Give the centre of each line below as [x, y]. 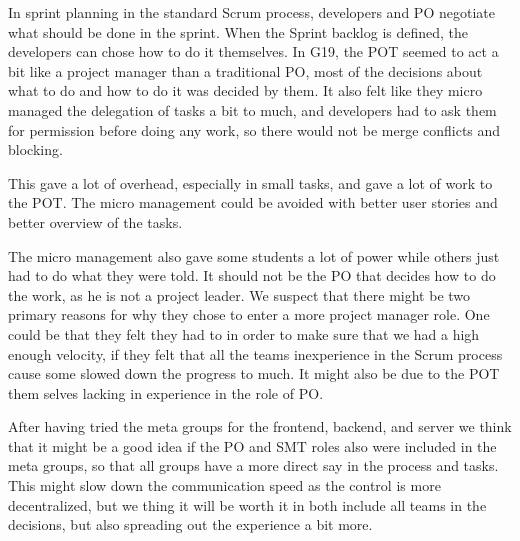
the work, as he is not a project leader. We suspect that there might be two [239, 294]
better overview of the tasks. [95, 221]
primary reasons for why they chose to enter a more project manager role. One [249, 314]
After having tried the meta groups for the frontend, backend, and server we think [260, 426]
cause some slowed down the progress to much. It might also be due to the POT [254, 373]
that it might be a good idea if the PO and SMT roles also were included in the [252, 445]
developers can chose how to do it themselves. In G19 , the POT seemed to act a [253, 51]
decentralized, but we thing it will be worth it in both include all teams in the [247, 504]
